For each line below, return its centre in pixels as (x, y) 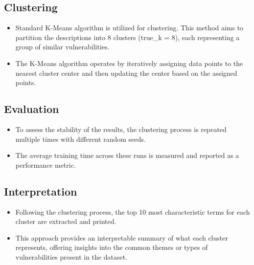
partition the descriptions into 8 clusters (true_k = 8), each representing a (127, 37)
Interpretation (41, 191)
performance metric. (46, 165)
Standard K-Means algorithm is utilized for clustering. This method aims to (129, 28)
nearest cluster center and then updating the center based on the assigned (126, 73)
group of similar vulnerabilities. (62, 47)
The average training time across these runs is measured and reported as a (127, 155)
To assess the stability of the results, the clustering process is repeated (121, 129)
